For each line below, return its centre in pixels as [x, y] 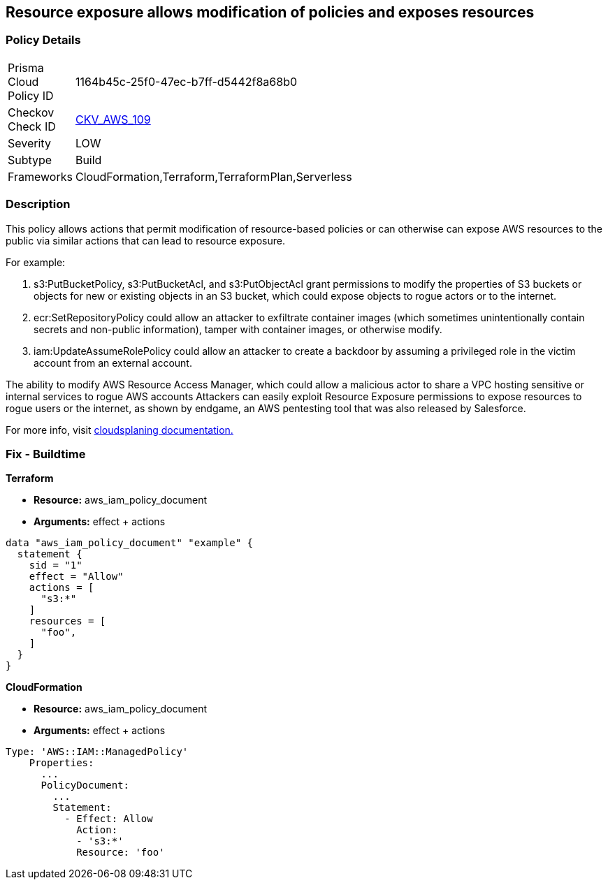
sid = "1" [56, 565]
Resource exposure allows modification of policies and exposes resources [270, 12]
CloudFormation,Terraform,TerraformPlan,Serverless [213, 176]
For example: [36, 262]
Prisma [26, 67]
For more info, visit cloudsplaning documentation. [120, 430]
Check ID [32, 126]
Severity [29, 143]
